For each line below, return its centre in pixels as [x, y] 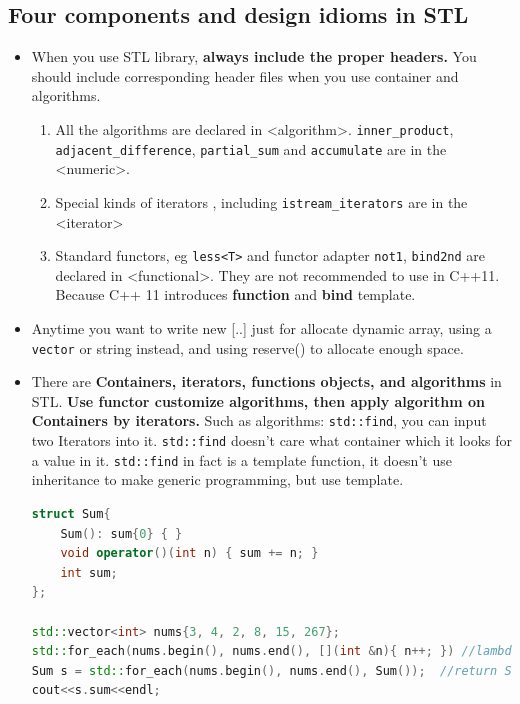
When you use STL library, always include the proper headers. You [254, 56]
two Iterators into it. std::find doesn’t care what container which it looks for [271, 440]
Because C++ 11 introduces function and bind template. [235, 294]
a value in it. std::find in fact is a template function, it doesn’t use [241, 459]
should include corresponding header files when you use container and [245, 75]
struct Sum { [71, 513]
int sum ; [89, 572]
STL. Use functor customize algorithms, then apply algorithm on [258, 400]
